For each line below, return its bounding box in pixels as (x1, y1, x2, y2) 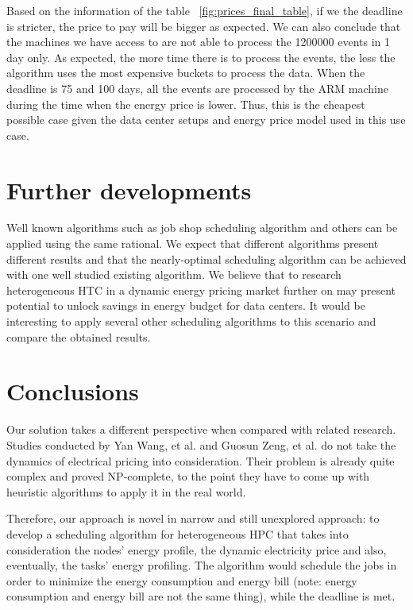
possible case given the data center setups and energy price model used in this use (6, 111, 406, 128)
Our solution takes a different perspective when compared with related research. (6, 421, 396, 438)
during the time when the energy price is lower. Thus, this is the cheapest (6, 95, 365, 112)
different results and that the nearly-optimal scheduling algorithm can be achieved (6, 250, 407, 267)
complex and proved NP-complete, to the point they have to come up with (6, 468, 370, 485)
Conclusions (6, 375, 139, 407)
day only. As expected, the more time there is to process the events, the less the (6, 48, 396, 65)
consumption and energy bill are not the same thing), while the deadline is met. (6, 588, 396, 604)
